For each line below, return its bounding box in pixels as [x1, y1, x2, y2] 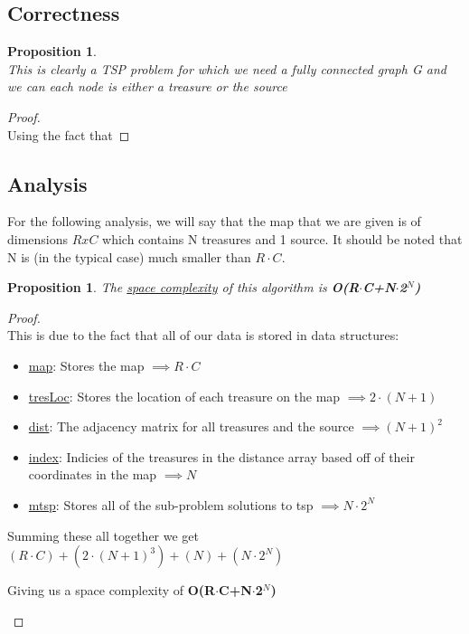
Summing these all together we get [7, 525, 200, 544]
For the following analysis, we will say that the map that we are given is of [7, 212, 421, 231]
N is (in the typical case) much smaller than [7, 247, 251, 266]
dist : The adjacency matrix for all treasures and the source [28, 417, 354, 436]
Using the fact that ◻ [7, 125, 130, 144]
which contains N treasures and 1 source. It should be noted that [102, 229, 463, 248]
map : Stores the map [28, 355, 145, 374]
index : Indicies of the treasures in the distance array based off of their [28, 447, 415, 466]
